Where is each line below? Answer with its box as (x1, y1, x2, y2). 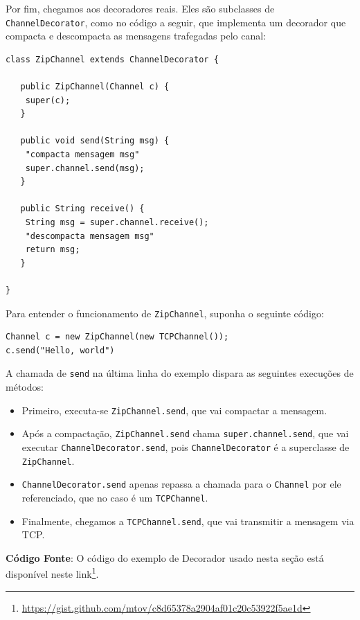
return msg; (25, 245, 80, 255)
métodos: (6, 380, 44, 394)
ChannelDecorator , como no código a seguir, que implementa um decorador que (6, 15, 346, 29)
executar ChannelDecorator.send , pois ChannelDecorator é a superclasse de (21, 439, 350, 454)
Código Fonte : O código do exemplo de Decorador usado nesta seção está (6, 550, 324, 565)
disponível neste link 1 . (6, 565, 99, 581)
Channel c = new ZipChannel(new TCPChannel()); (6, 332, 229, 342)
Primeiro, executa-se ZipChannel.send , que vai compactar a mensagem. (21, 402, 327, 417)
